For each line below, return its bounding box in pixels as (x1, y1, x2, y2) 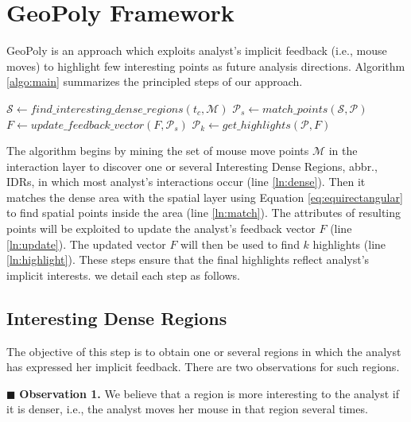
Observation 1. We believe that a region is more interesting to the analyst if (19, 385, 399, 401)
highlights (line (312, 235, 386, 252)
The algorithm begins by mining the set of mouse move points (6, 142, 309, 159)
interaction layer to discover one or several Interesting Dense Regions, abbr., (6, 157, 378, 174)
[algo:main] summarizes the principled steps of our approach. (6, 73, 303, 90)
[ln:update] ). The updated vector (6, 235, 166, 252)
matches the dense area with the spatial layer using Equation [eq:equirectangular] (6, 188, 403, 205)
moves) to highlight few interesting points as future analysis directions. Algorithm (6, 57, 405, 74)
